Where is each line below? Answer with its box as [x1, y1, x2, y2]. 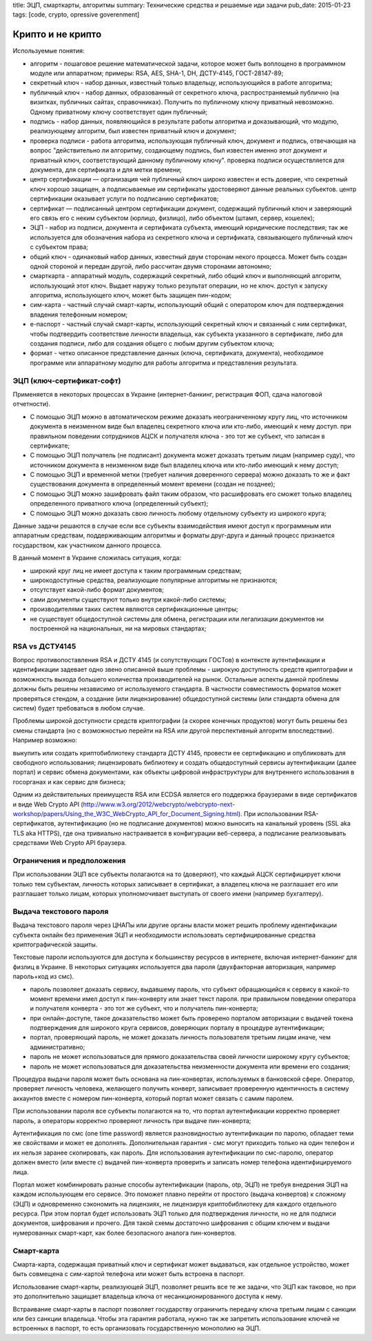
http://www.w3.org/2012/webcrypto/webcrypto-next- [83, 800, 236, 808]
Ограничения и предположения [12, 855, 126, 865]
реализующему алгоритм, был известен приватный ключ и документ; [30, 127, 237, 135]
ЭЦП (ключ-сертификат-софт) [12, 376, 121, 386]
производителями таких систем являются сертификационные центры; [30, 605, 238, 613]
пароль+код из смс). [12, 973, 74, 981]
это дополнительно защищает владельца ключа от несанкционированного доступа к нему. [12, 1292, 282, 1300]
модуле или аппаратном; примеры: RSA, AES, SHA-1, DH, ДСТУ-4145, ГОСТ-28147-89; [30, 69, 284, 77]
